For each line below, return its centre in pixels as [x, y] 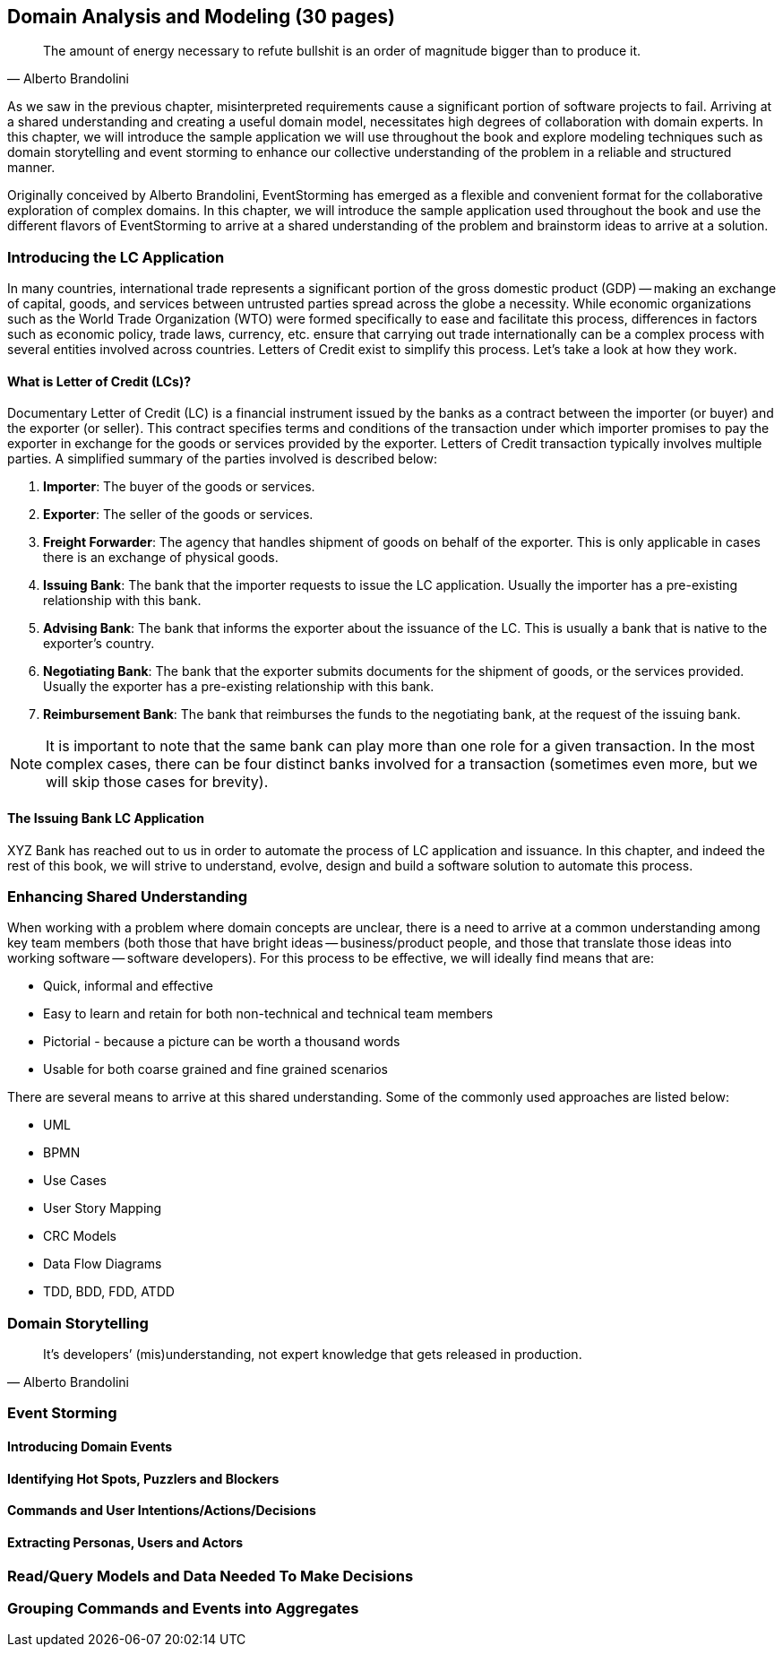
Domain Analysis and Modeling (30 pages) [201, 17]
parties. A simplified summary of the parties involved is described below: [222, 459]
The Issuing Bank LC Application [106, 818]
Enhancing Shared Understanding [128, 896]
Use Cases [75, 1181]
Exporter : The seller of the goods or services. [178, 515]
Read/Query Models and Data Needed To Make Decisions [211, 1576]
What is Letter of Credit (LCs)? [99, 381]
